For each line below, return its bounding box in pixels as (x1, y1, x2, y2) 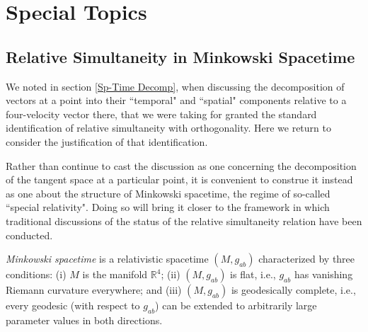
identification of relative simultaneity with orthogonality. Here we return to (6, 120, 331, 135)
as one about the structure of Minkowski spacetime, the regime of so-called (6, 185, 330, 200)
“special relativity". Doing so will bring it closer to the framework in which (6, 200, 330, 214)
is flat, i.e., (230, 267, 276, 282)
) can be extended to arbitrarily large (155, 298, 317, 313)
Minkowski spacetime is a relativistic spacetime (6, 251, 209, 266)
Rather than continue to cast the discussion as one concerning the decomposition (6, 158, 357, 173)
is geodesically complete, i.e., (231, 282, 356, 297)
